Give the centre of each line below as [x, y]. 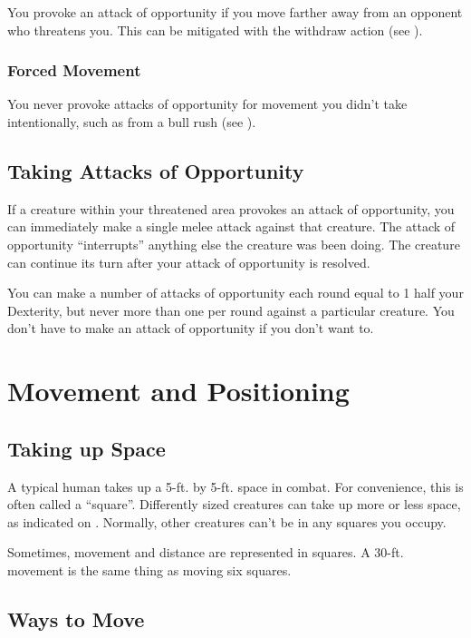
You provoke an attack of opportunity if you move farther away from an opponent [235, 12]
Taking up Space [87, 448]
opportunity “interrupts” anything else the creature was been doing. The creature [234, 244]
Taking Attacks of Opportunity [156, 170]
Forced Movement [74, 70]
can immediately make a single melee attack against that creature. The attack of [231, 226]
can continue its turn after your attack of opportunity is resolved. [189, 262]
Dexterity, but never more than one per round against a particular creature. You [231, 310]
